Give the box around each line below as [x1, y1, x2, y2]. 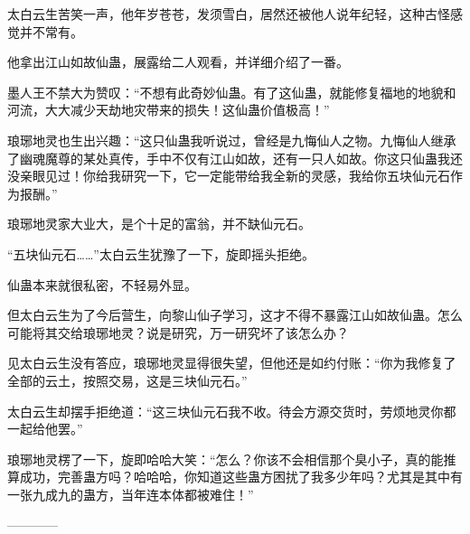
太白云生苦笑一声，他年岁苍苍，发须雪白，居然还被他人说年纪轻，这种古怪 [7, 5, 450, 23]
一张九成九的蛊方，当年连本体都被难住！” [7, 484, 254, 503]
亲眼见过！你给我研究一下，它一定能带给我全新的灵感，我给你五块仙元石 [19, 166, 450, 185]
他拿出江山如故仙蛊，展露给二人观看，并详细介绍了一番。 [7, 52, 349, 71]
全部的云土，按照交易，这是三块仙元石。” [7, 370, 248, 389]
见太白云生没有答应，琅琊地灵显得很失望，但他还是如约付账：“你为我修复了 [7, 353, 456, 372]
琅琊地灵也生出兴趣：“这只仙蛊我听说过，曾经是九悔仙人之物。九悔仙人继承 [7, 130, 456, 149]
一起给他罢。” [7, 419, 83, 438]
